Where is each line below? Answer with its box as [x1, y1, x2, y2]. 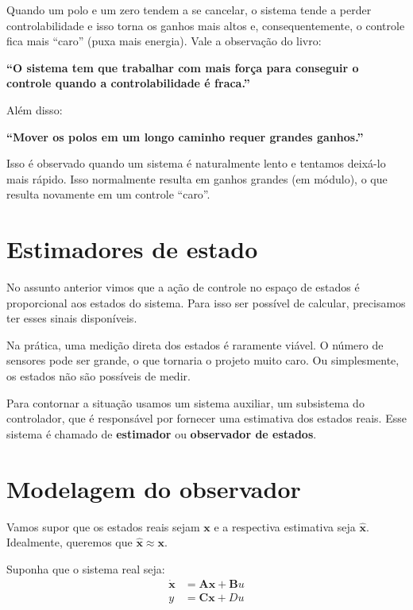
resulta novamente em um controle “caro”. [6, 186, 210, 203]
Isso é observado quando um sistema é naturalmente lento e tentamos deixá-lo [6, 155, 386, 172]
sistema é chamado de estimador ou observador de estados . [6, 425, 317, 442]
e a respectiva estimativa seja [214, 518, 356, 535]
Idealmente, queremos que [6, 534, 133, 550]
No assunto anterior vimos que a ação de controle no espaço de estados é [6, 279, 360, 295]
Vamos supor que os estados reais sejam [6, 518, 200, 535]
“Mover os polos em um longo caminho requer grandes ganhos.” [6, 128, 364, 145]
